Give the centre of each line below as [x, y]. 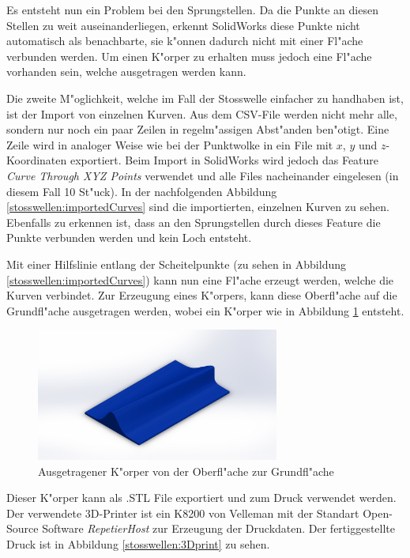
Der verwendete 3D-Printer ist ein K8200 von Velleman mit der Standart [183, 513]
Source [23, 528]
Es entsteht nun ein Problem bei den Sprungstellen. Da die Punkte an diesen [192, 9]
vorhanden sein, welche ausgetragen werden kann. [126, 72]
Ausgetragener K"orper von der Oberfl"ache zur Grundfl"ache [186, 471]
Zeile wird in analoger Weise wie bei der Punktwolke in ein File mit [170, 144]
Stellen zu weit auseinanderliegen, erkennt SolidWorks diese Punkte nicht [183, 25]
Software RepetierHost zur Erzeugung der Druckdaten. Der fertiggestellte [219, 528]
